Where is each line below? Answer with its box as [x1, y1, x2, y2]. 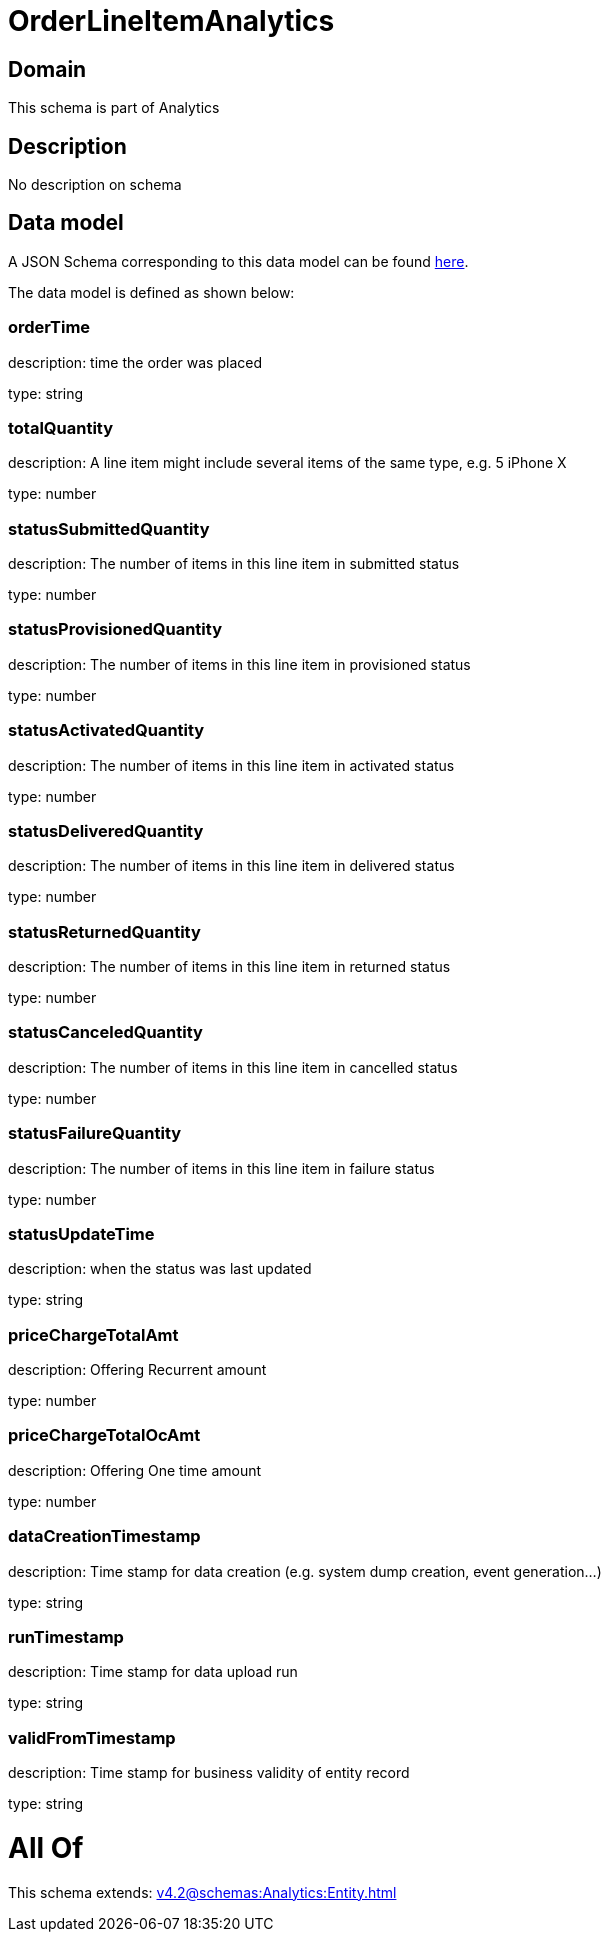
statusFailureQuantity [8, 1123, 182, 1144]
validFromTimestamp [8, 1727, 176, 1748]
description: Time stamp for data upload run [8, 1663, 298, 1681]
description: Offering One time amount [8, 1461, 262, 1479]
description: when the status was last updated [8, 1260, 312, 1278]
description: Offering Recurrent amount [8, 1361, 267, 1379]
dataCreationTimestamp [8, 1526, 201, 1547]
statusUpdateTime [8, 1223, 155, 1244]
